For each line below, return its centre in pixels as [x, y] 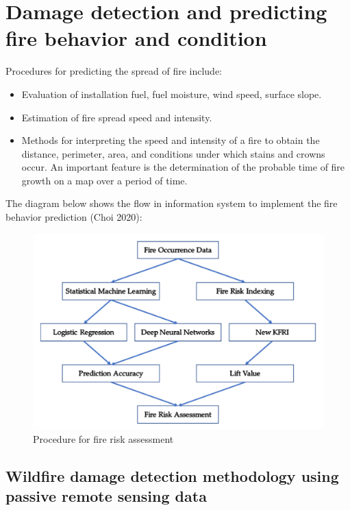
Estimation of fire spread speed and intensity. [117, 117]
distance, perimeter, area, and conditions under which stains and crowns [173, 153]
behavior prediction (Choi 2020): [74, 217]
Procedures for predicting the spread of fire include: [114, 71]
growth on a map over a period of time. [104, 180]
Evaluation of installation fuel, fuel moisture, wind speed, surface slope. [172, 94]
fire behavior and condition [136, 38]
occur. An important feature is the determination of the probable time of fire [183, 167]
